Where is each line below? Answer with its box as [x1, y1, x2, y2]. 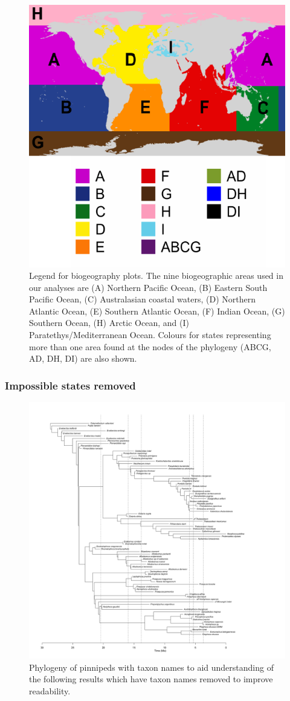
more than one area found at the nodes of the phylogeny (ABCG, [29, 340, 271, 353]
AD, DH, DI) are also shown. [29, 352, 137, 365]
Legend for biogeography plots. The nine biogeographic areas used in [29, 269, 283, 282]
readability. [29, 684, 71, 697]
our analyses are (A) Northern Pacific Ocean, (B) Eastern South [29, 281, 268, 293]
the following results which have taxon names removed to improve [29, 673, 273, 685]
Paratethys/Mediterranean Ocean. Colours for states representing [29, 328, 271, 341]
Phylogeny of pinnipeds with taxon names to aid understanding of [29, 660, 274, 673]
